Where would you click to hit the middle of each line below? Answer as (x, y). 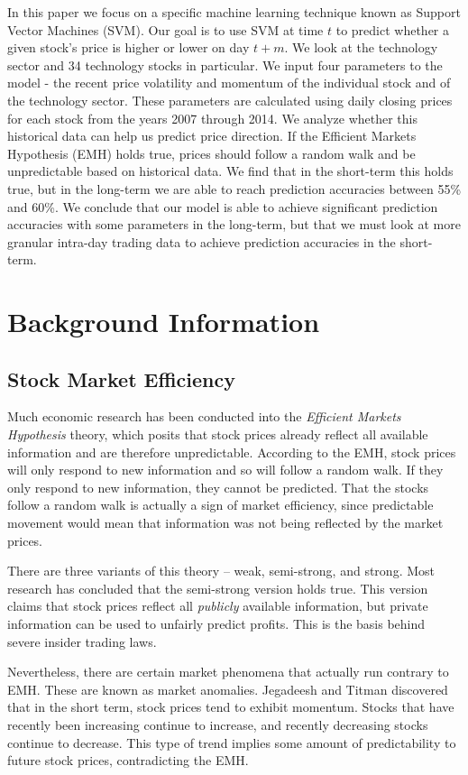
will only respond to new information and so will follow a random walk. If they (225, 470)
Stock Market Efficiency (121, 378)
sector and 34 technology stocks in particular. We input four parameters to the (225, 65)
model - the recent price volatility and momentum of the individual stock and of (229, 83)
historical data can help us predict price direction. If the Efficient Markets (212, 136)
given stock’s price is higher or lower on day (128, 47)
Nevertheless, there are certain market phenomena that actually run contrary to (228, 672)
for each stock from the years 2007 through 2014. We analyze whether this (213, 118)
